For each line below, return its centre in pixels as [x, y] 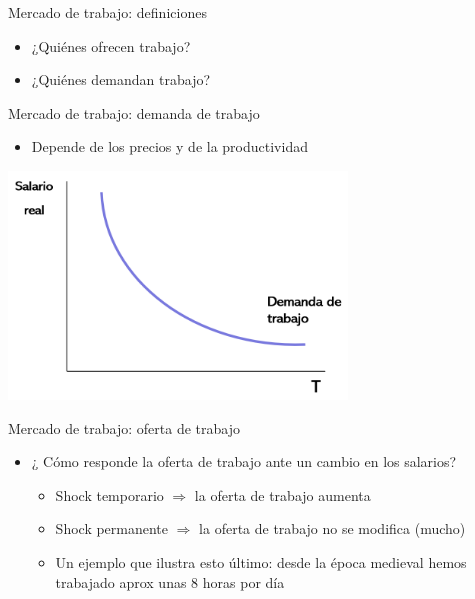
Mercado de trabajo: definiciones [107, 12]
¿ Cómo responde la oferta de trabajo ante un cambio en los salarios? [244, 461]
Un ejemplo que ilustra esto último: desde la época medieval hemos [261, 561]
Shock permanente [112, 528]
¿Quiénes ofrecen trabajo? [111, 45]
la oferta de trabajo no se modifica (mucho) [332, 528]
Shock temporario [109, 494]
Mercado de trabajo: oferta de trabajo [124, 427]
